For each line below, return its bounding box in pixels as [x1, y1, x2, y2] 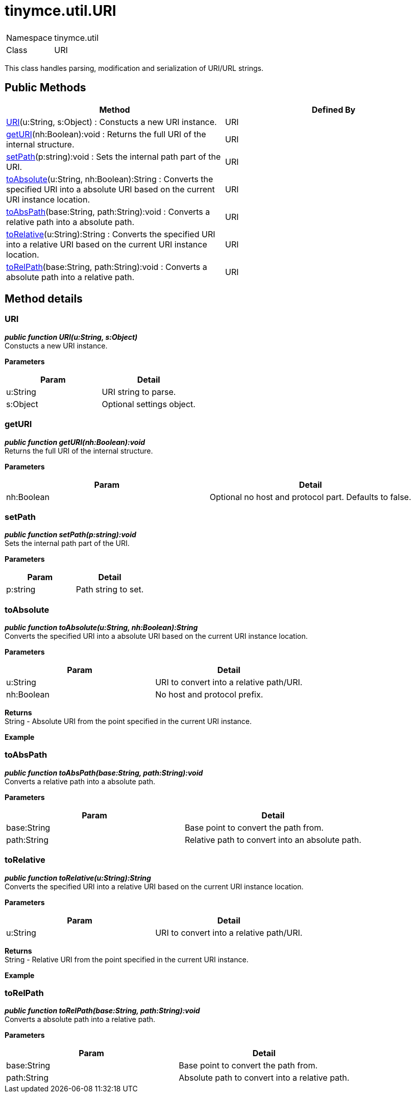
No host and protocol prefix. [155, 689, 263, 700]
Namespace [6, 32, 53, 43]
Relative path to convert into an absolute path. [184, 834, 361, 845]
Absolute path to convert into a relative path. [179, 1073, 350, 1083]
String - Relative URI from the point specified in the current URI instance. [5, 955, 249, 964]
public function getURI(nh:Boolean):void [5, 437, 145, 446]
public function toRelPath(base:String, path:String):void [5, 1006, 200, 1015]
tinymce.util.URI [5, 2, 116, 19]
